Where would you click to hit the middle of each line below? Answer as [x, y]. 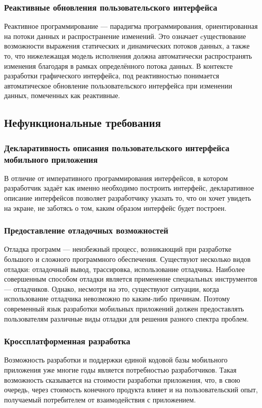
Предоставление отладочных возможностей [86, 230]
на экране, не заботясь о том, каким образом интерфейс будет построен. [115, 208]
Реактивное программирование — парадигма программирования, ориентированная [131, 26]
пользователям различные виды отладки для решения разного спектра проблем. [126, 318]
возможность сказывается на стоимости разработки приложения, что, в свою [122, 379]
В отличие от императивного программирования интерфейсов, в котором [116, 178]
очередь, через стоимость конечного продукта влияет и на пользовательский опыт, [131, 390]
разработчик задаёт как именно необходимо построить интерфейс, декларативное [129, 188]
